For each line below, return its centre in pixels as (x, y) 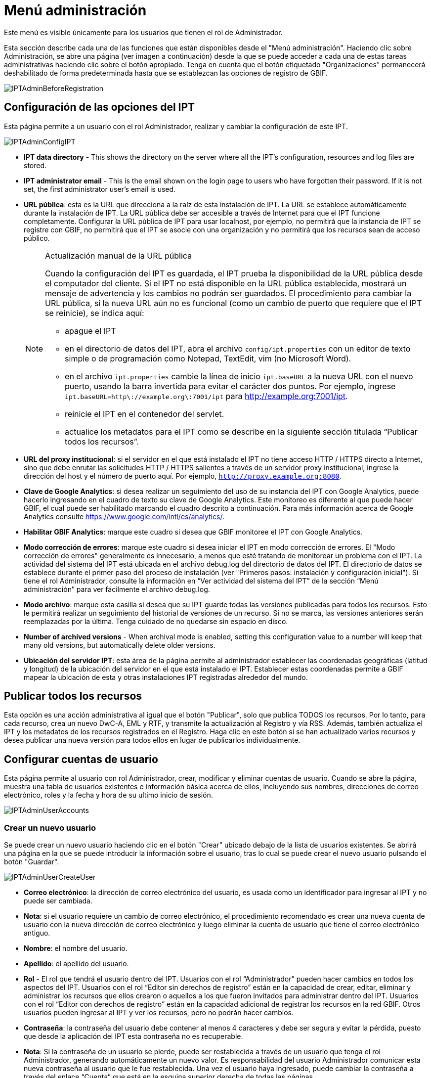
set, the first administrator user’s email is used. (100, 189)
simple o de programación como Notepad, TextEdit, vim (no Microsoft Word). (208, 358)
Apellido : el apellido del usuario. (76, 964)
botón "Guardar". (32, 862)
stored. (35, 165)
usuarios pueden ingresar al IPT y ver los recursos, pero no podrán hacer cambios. (159, 1013)
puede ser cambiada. (58, 901)
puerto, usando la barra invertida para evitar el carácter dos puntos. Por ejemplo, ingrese (230, 386)
